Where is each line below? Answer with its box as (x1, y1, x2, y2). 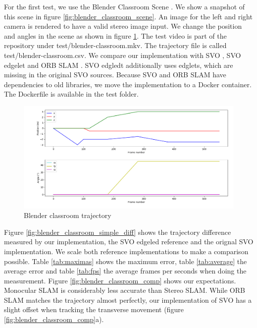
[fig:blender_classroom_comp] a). (4, 314, 104, 325)
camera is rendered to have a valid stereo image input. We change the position (4, 21, 242, 31)
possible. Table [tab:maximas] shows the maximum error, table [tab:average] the (4, 256, 247, 266)
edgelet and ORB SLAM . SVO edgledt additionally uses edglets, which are (4, 59, 233, 70)
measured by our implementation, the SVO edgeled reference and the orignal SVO (4, 236, 254, 247)
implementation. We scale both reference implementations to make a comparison (4, 246, 249, 256)
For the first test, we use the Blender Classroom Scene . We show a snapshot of (4, 1, 245, 11)
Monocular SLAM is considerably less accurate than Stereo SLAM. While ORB (4, 285, 245, 295)
